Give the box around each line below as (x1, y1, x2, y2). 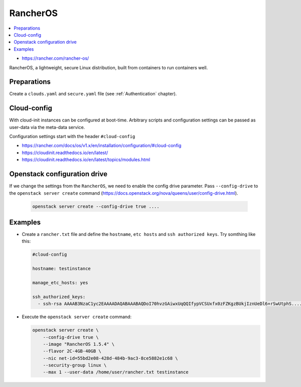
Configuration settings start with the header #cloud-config (9, 134, 135, 140)
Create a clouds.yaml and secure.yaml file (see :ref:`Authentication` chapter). (9, 91, 177, 97)
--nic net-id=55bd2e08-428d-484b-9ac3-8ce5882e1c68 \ (43, 355, 178, 361)
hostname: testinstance (32, 266, 91, 272)
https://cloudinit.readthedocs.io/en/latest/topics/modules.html (22, 157, 150, 163)
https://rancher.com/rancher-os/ (22, 55, 89, 61)
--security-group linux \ (43, 362, 107, 368)
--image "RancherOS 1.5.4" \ (43, 341, 115, 347)
